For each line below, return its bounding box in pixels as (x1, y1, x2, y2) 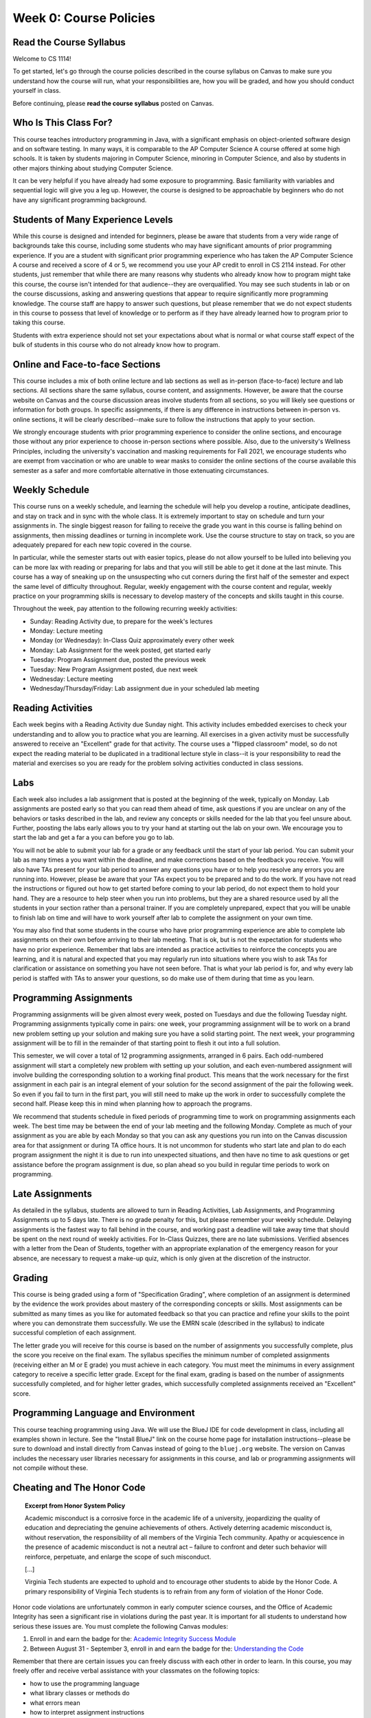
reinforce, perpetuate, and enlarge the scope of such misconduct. (25, 1552, 212, 1561)
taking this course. (12, 318, 65, 326)
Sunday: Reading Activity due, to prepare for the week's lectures (30, 617, 213, 625)
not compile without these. (12, 1464, 89, 1472)
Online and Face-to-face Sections (12, 358, 161, 370)
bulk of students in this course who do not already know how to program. (12, 341, 221, 349)
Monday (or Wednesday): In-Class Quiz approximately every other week (30, 636, 235, 645)
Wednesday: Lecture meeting (30, 675, 113, 683)
